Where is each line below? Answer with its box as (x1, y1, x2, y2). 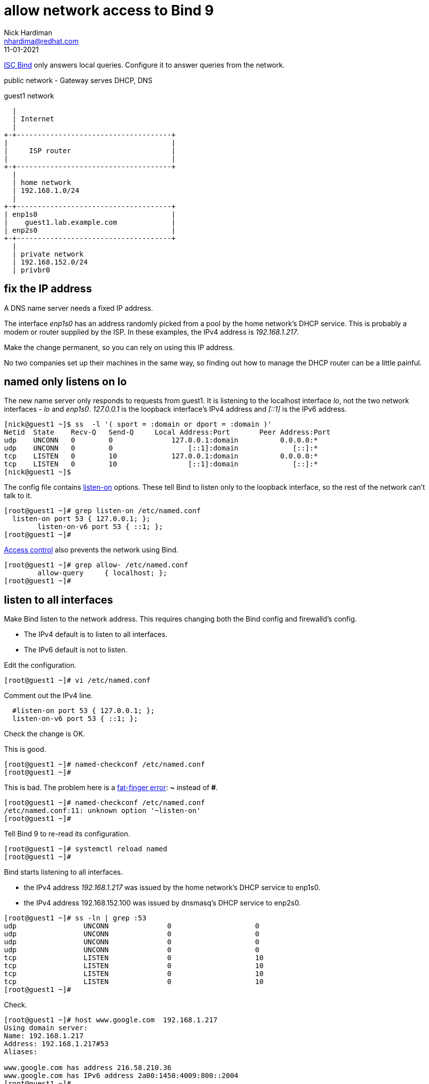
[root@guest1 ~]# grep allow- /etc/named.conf (4, 561, 188, 569)
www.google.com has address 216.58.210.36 (4, 1064, 172, 1072)
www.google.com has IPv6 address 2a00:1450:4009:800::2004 (4, 1072, 239, 1080)
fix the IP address (4, 282, 92, 295)
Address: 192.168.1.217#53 (4, 1040, 109, 1048)
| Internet (12, 114, 55, 123)
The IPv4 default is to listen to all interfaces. (24, 630, 167, 639)
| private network (12, 250, 84, 258)
